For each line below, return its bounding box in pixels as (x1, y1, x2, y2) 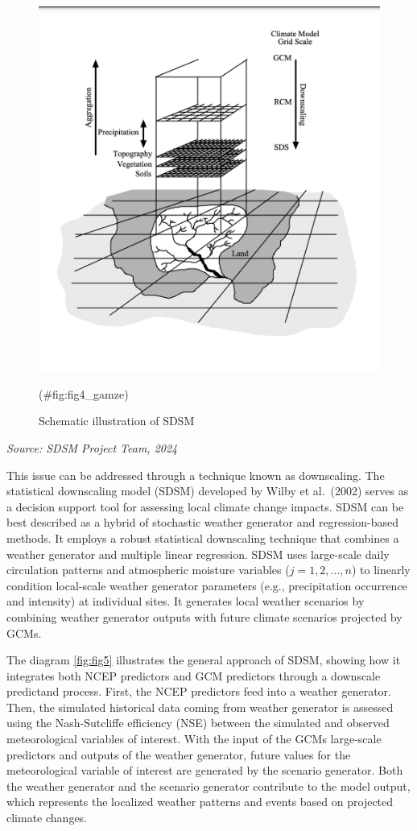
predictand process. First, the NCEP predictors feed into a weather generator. (6, 683, 391, 700)
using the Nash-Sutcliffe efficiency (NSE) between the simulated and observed (6, 714, 390, 731)
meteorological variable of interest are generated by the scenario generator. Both (6, 762, 403, 779)
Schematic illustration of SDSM (39, 412, 195, 429)
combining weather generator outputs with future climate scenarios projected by (6, 608, 403, 625)
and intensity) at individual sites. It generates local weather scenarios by (6, 593, 365, 610)
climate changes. (6, 809, 88, 826)
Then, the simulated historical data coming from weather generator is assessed (6, 698, 394, 715)
